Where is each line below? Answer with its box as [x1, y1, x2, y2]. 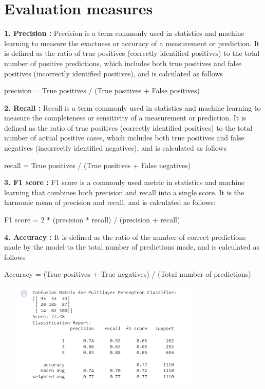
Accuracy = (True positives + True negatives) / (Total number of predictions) [4, 269, 251, 279]
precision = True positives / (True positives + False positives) [4, 85, 200, 96]
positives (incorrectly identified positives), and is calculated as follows [4, 68, 223, 78]
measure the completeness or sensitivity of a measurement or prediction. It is [4, 112, 247, 123]
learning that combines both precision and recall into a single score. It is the [4, 187, 244, 197]
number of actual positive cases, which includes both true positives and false [4, 132, 244, 143]
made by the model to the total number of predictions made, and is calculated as [4, 241, 259, 252]
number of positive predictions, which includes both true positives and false [4, 57, 242, 68]
